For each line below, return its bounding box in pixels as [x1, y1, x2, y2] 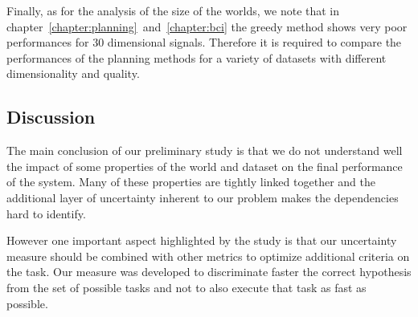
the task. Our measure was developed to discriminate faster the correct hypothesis [6, 263, 412, 280]
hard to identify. [6, 205, 86, 221]
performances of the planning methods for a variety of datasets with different [6, 49, 387, 66]
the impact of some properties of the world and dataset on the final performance [6, 157, 403, 174]
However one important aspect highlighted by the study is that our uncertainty [6, 232, 397, 249]
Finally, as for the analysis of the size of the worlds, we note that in [6, 2, 340, 18]
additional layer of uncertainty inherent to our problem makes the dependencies [6, 189, 399, 205]
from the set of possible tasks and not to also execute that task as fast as [6, 278, 367, 295]
